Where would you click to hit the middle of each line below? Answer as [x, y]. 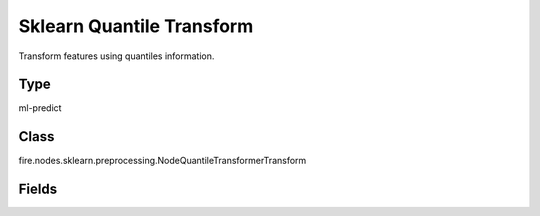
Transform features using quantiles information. [116, 56]
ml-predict [40, 108]
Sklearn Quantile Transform [136, 26]
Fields [38, 189]
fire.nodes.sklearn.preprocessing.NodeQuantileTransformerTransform [162, 161]
